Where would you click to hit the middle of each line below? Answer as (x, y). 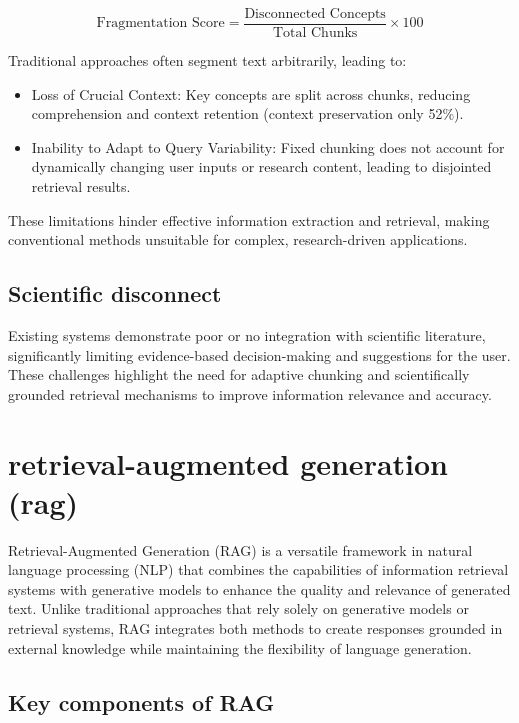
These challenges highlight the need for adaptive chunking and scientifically (239, 374)
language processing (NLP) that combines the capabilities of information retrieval (258, 569)
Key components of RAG (141, 701)
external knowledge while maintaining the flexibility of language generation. (240, 647)
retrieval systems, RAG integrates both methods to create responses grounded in (255, 628)
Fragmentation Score (160, 23)
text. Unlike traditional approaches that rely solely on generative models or (238, 608)
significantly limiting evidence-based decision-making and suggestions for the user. (259, 354)
